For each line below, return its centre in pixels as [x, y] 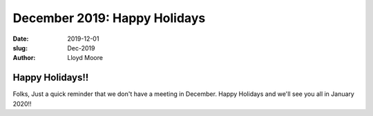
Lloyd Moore [85, 58]
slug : [20, 48]
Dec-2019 [81, 48]
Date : [21, 39]
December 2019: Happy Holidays [109, 18]
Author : [24, 58]
